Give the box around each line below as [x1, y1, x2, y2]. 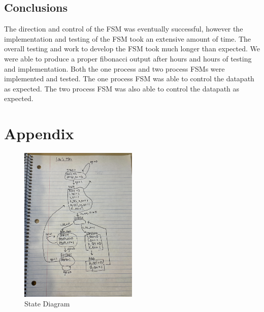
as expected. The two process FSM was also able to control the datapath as [4, 83, 240, 93]
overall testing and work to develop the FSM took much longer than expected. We [4, 43, 260, 54]
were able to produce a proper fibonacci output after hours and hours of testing [4, 53, 252, 64]
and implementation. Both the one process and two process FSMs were [4, 63, 225, 74]
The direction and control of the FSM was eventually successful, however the [4, 23, 243, 34]
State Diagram [24, 298, 70, 309]
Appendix [4, 123, 74, 144]
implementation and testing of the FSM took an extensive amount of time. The [4, 33, 251, 44]
